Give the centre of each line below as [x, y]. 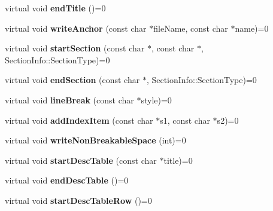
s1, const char [185, 120]
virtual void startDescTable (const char [81, 160]
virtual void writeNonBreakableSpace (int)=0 [95, 140]
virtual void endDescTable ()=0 [67, 180]
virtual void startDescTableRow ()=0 [78, 200]
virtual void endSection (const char [72, 80]
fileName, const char [191, 28]
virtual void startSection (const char [75, 48]
